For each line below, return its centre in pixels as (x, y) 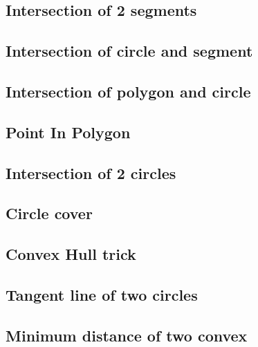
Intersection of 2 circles (91, 172)
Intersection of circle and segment (129, 51)
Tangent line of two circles (102, 294)
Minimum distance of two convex (127, 335)
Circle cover (49, 213)
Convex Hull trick (71, 254)
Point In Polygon (68, 132)
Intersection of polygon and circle (128, 91)
